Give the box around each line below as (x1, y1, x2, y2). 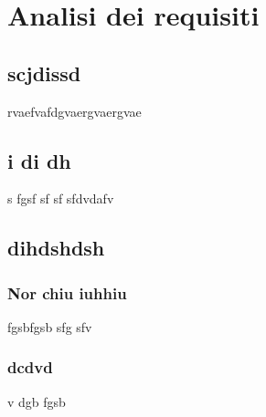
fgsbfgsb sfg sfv (7, 317, 92, 336)
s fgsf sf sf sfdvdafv (7, 189, 114, 208)
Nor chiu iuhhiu (7, 281, 127, 304)
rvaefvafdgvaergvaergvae (7, 101, 142, 120)
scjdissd (7, 58, 81, 87)
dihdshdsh (7, 234, 105, 262)
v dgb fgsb (7, 391, 66, 411)
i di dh (7, 146, 71, 174)
